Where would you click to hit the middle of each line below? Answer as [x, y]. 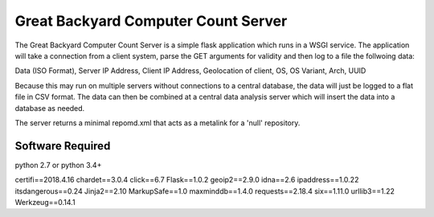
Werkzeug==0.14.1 [45, 202]
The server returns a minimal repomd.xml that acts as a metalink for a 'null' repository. [158, 123]
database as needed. [50, 108]
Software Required [63, 146]
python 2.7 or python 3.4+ [58, 165]
